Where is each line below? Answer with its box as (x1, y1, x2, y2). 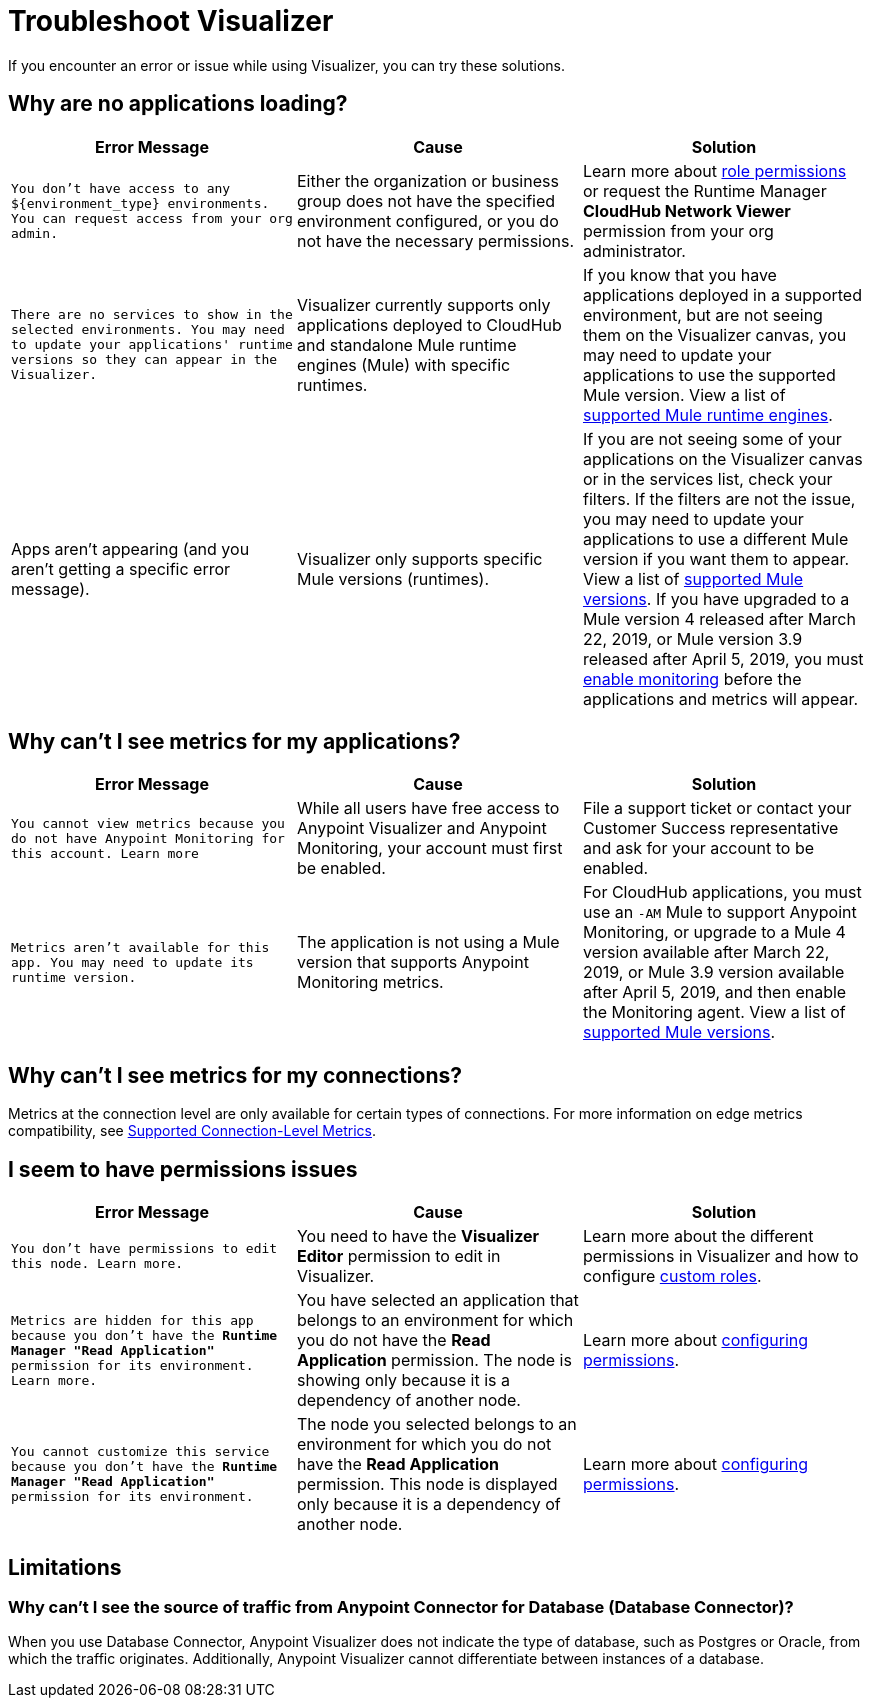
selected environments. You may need (11, 322, 285, 338)
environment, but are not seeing (582, 304, 823, 325)
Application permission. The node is (296, 1350, 572, 1371)
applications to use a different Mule (582, 528, 849, 549)
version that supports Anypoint (296, 952, 529, 973)
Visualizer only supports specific (296, 548, 543, 569)
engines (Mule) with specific (296, 354, 511, 375)
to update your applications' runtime (11, 337, 293, 353)
